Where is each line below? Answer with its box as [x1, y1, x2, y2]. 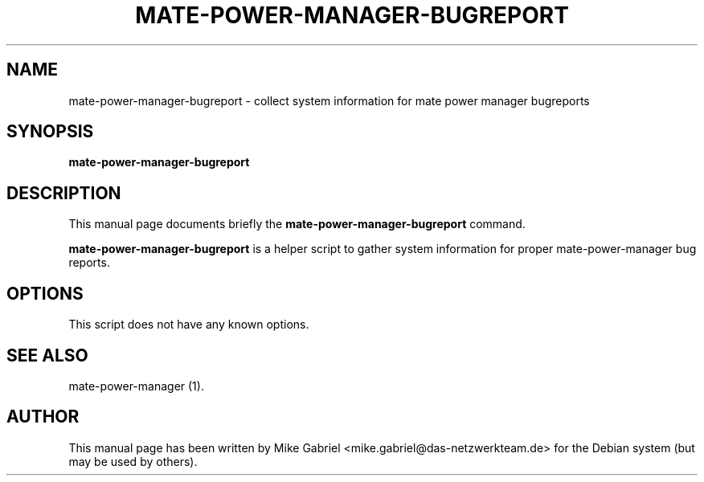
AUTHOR [6, 406, 80, 427]
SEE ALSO [6, 345, 88, 366]
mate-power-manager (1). [68, 378, 204, 393]
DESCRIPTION [6, 182, 121, 203]
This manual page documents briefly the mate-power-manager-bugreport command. [68, 217, 526, 231]
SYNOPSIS [6, 121, 94, 142]
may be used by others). [68, 454, 198, 468]
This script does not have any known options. [68, 317, 309, 332]
